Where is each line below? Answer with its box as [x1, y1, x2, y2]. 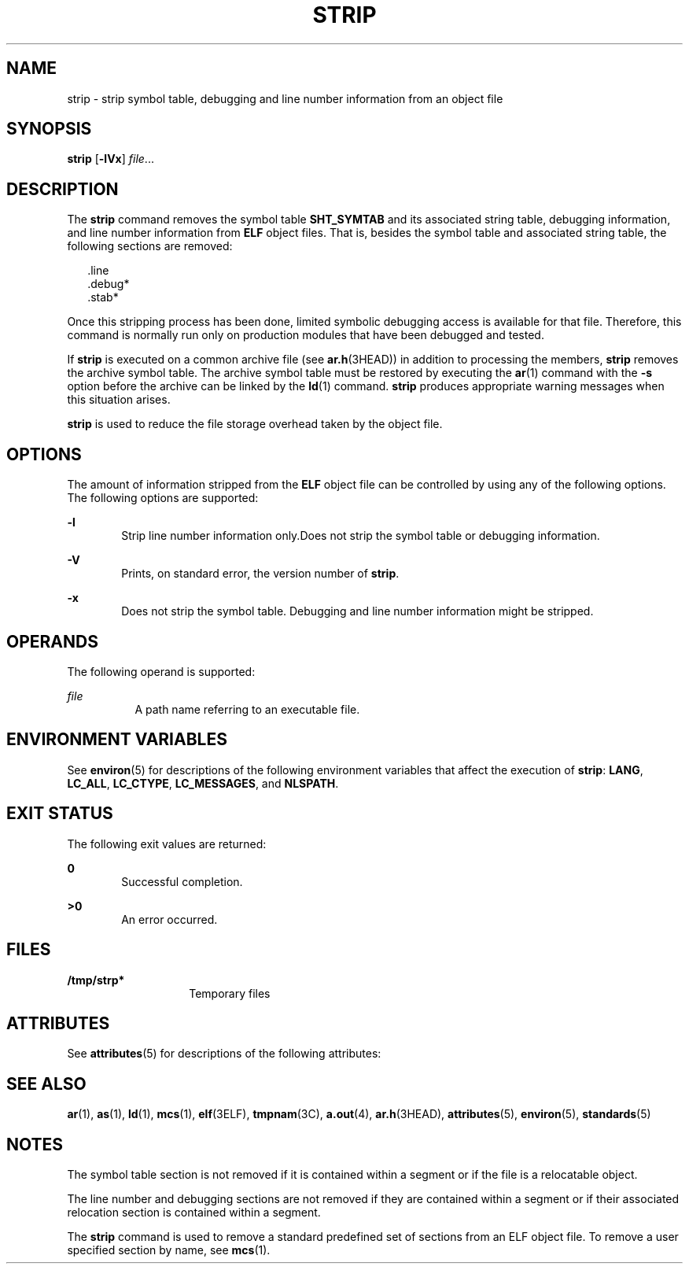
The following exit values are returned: [67, 836, 267, 851]
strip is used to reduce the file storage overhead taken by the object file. [67, 417, 443, 431]
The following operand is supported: [67, 664, 256, 678]
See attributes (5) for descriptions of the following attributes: [67, 1047, 381, 1061]
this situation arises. [67, 393, 171, 407]
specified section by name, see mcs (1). [67, 1243, 271, 1257]
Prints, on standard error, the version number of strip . [121, 567, 400, 581]
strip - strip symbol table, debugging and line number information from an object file [67, 91, 503, 105]
